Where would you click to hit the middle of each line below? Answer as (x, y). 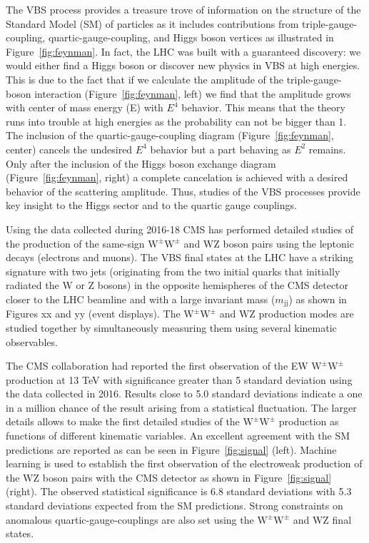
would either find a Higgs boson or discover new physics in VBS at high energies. (183, 65)
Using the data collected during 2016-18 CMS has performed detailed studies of (180, 229)
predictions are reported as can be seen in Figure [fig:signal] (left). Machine (171, 449)
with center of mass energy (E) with (85, 107)
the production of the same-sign (75, 243)
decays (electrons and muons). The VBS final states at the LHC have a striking (180, 257)
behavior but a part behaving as (221, 149)
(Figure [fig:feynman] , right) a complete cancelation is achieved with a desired (177, 177)
